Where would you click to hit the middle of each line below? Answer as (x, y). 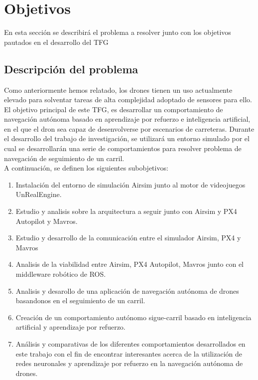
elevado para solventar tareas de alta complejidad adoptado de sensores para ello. (128, 99)
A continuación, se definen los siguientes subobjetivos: (86, 168)
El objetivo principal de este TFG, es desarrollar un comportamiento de (114, 109)
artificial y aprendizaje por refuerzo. (70, 327)
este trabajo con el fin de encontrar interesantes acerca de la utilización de (129, 353)
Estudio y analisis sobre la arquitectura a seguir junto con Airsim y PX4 (126, 211)
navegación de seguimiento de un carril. (64, 158)
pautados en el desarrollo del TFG (56, 42)
